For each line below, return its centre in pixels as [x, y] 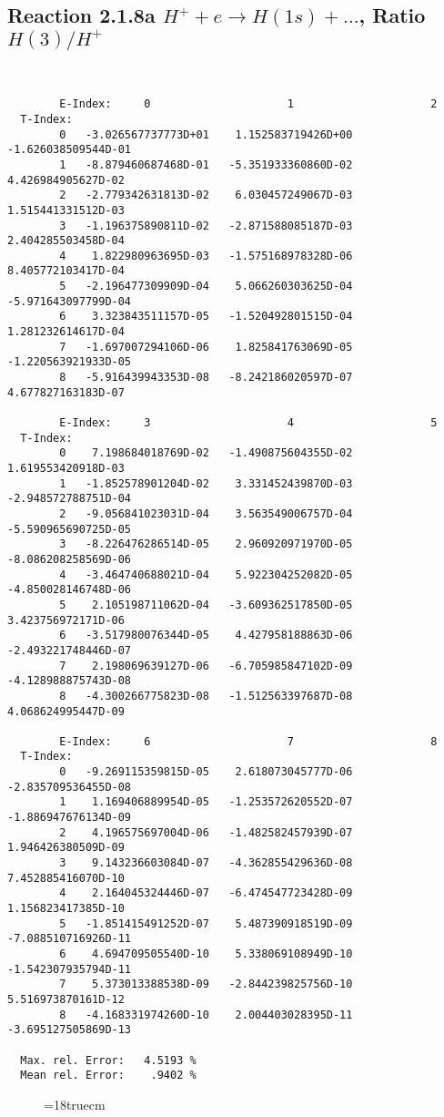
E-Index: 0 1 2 [248, 104]
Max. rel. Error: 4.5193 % [108, 1060]
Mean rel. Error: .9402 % [108, 1076]
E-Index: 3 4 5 [248, 423]
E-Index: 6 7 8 [248, 741]
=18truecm [75, 1104]
